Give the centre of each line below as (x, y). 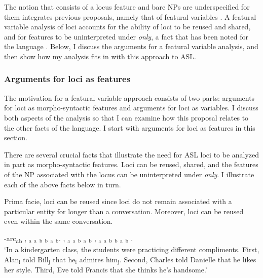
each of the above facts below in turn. (63, 184)
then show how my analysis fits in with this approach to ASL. (100, 56)
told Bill (36, 259)
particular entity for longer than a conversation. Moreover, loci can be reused (124, 211)
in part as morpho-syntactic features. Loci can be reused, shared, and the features (131, 164)
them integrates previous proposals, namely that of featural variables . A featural (130, 16)
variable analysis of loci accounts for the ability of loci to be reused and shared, (127, 27)
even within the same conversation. (59, 221)
